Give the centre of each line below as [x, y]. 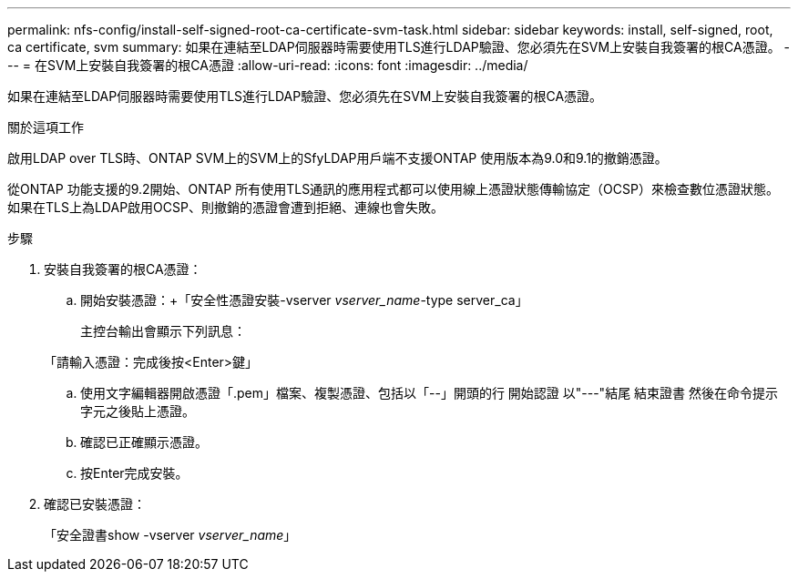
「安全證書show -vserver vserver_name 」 [170, 535]
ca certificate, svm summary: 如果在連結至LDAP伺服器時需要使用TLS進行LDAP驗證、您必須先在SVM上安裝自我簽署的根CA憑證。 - [399, 47]
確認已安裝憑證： [95, 504]
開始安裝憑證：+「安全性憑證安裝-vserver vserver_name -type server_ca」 [304, 300]
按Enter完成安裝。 [134, 473]
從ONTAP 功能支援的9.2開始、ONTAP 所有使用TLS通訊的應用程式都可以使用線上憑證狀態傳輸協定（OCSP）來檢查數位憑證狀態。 [393, 189]
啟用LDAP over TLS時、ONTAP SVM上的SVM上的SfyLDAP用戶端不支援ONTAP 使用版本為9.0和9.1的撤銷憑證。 [338, 158]
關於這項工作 [46, 127]
